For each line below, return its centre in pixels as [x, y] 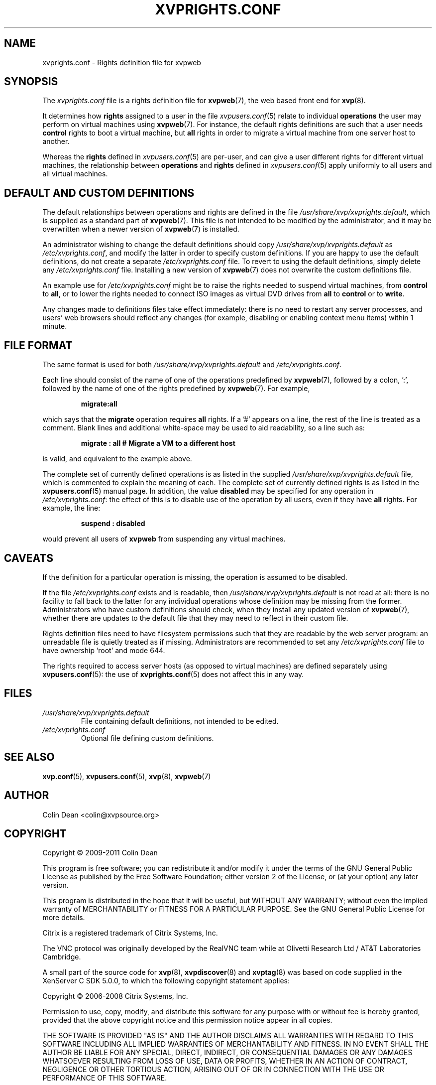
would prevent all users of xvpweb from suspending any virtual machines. [164, 539]
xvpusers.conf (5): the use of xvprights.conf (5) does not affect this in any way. [173, 674]
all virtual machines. [75, 174]
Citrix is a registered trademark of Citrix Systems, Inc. [130, 933]
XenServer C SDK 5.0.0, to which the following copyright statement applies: [166, 981]
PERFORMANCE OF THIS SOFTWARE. [105, 1078]
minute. [55, 326]
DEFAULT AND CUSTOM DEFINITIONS [99, 193]
